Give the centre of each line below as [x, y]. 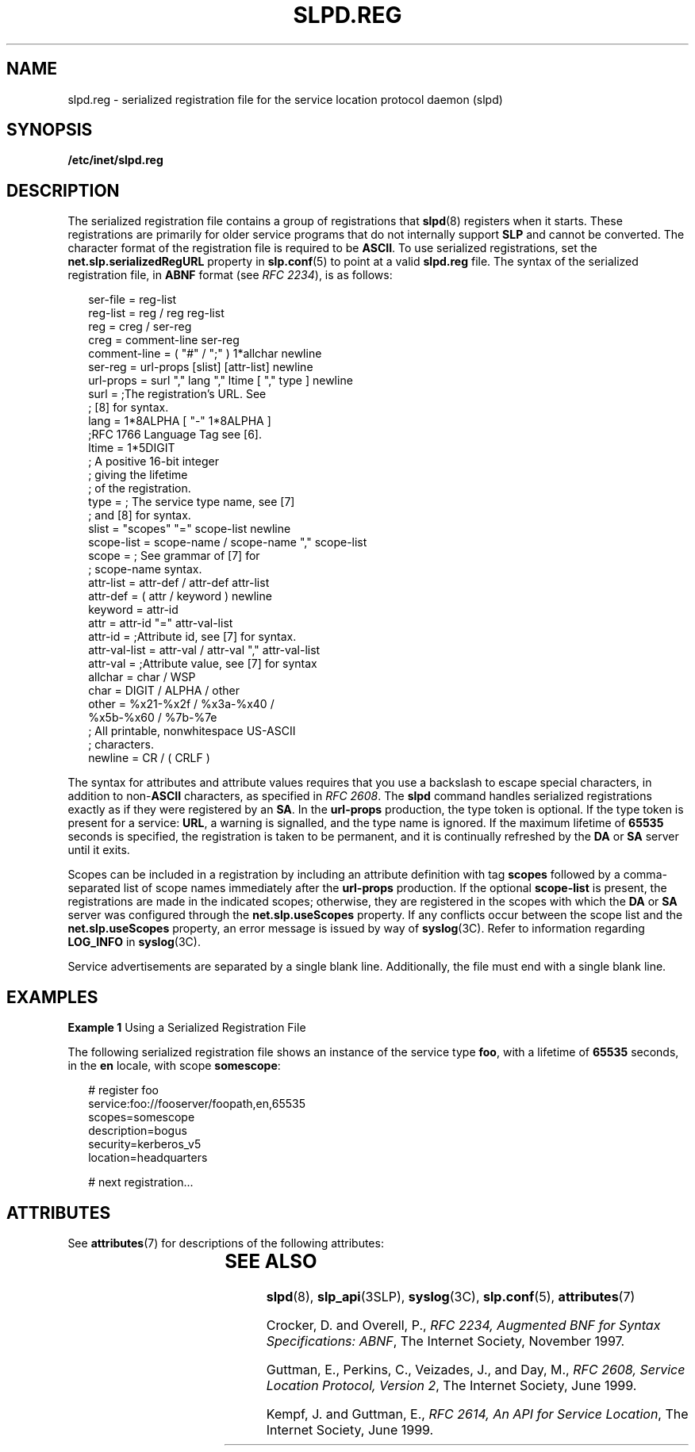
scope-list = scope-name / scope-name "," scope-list [228, 542]
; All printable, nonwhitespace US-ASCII [192, 731]
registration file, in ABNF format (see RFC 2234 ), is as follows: [230, 275]
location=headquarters [148, 1158]
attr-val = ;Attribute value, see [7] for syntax [203, 664]
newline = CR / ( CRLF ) [149, 758]
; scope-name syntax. [145, 569]
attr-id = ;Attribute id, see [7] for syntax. [192, 637]
